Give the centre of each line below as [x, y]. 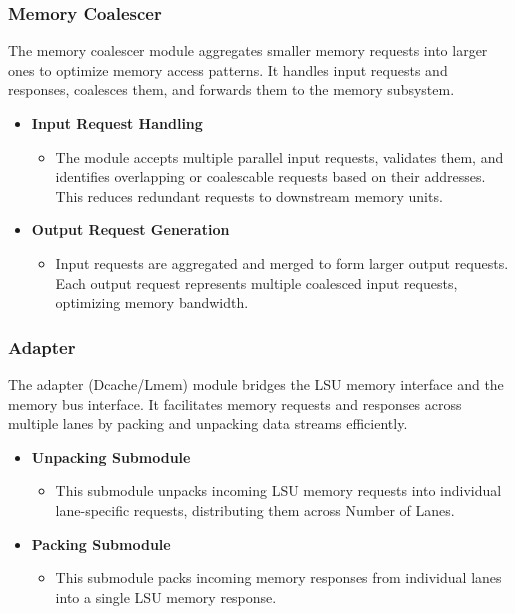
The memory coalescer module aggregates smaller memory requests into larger [248, 50]
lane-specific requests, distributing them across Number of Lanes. [255, 509]
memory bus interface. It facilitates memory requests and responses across [235, 403]
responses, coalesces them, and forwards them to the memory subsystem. [231, 89]
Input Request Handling [117, 123]
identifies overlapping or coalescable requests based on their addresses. [270, 176]
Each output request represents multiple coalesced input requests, [256, 282]
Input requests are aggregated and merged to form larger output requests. [282, 262]
